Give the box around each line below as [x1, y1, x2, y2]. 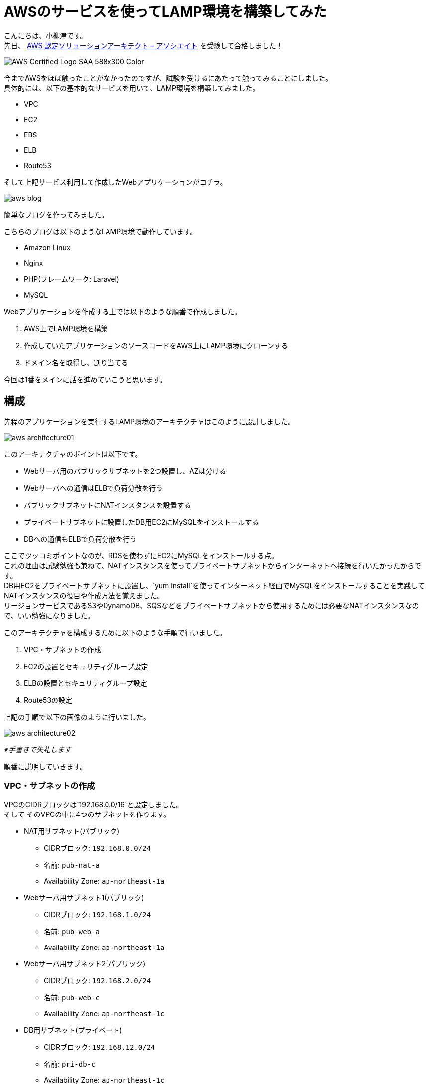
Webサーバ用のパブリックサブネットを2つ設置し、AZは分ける [24, 466, 226, 475]
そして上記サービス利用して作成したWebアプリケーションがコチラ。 [4, 177, 227, 186]
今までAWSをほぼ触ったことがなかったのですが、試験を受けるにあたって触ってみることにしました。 [4, 73, 332, 82]
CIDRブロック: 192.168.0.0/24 [44, 844, 151, 853]
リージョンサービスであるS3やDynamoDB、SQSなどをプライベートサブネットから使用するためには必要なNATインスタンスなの [4, 601, 419, 610]
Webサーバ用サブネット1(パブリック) [24, 893, 144, 902]
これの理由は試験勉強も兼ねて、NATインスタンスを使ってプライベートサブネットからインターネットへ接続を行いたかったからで [4, 561, 421, 570]
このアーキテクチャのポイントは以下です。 [4, 449, 142, 458]
